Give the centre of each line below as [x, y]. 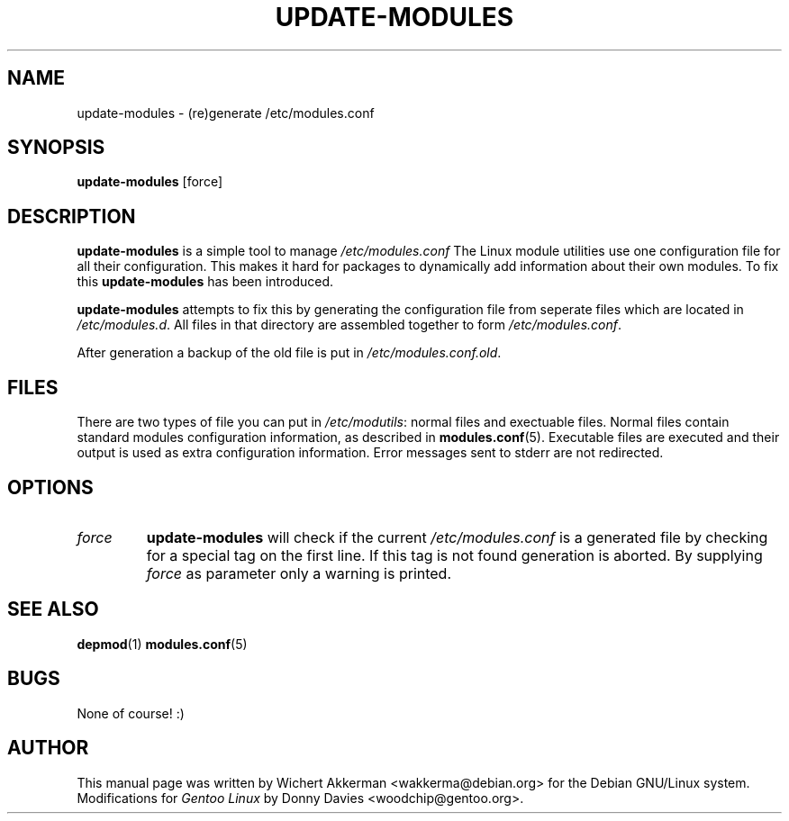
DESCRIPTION [72, 216]
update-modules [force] [150, 182]
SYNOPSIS [56, 148]
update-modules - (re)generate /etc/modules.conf [226, 113]
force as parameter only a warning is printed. [299, 573]
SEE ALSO [53, 609]
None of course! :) [131, 713]
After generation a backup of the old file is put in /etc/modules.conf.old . [289, 353]
